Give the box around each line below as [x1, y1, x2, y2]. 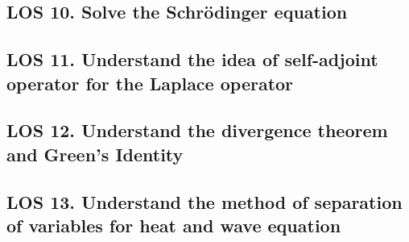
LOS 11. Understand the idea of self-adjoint [6, 47, 378, 72]
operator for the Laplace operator [6, 70, 294, 95]
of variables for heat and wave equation [6, 212, 341, 237]
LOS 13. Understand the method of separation [6, 189, 403, 214]
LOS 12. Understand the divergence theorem [6, 118, 388, 143]
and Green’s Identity [6, 141, 184, 166]
